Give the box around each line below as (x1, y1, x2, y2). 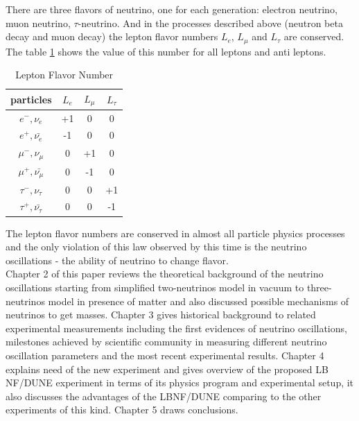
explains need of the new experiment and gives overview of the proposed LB (6, 361, 329, 376)
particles (10, 92, 52, 106)
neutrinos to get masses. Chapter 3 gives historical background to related (6, 307, 316, 322)
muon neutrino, (6, 15, 71, 30)
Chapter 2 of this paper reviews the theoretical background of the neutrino (6, 266, 324, 281)
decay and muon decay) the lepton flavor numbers (6, 29, 218, 44)
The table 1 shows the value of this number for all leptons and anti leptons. (6, 44, 326, 58)
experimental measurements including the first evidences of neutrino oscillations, (6, 320, 347, 335)
